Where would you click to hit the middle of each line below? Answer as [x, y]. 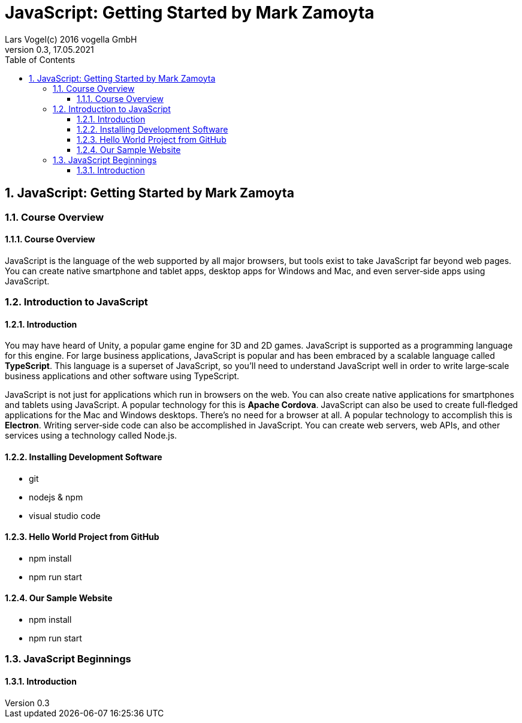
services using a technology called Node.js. [91, 436]
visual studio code [65, 515]
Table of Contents [40, 59]
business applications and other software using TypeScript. [122, 376]
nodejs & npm [56, 497]
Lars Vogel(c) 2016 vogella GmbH [71, 39]
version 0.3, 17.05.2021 [49, 49]
